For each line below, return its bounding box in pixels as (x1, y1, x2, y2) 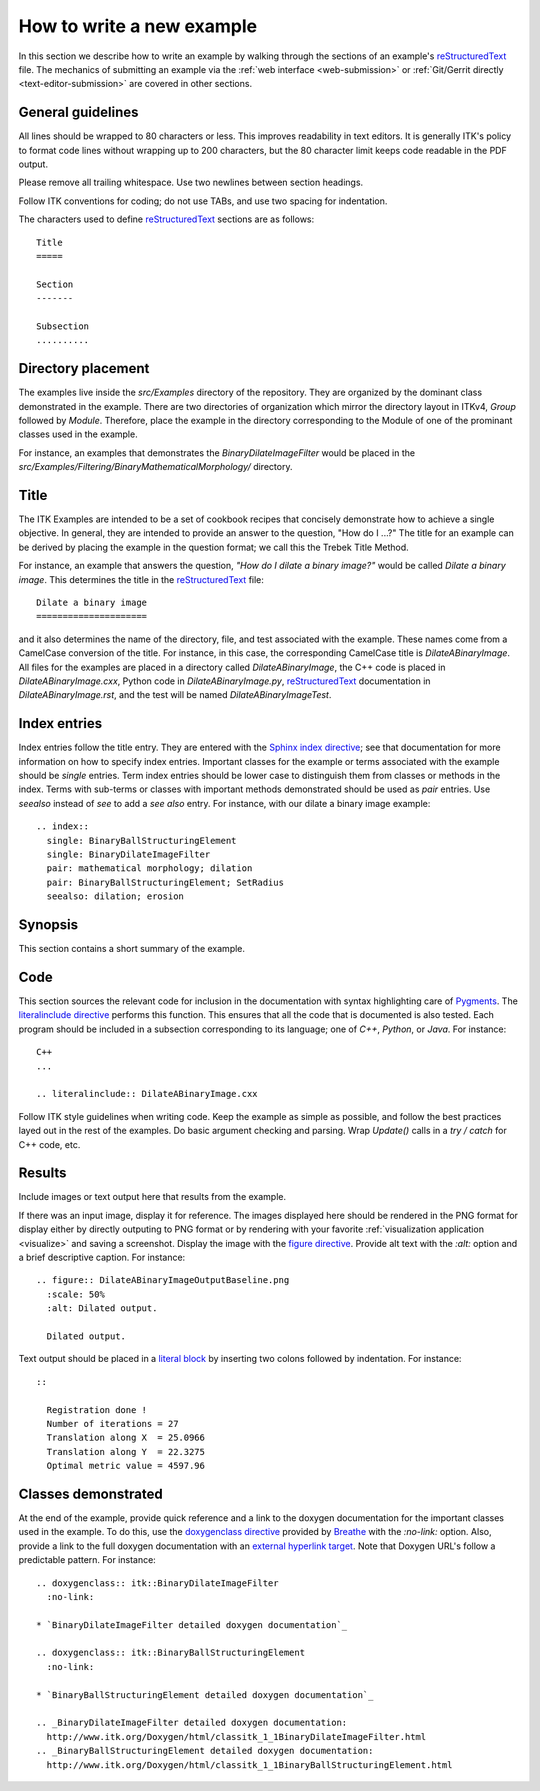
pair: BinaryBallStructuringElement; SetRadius (46, 876, 285, 888)
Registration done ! (46, 1404, 148, 1415)
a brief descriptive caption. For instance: (18, 1251, 186, 1263)
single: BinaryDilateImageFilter (46, 849, 211, 860)
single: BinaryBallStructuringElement (46, 835, 237, 846)
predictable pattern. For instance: (18, 1554, 157, 1566)
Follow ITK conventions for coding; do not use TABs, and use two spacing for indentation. (18, 195, 388, 207)
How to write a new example (18, 15, 258, 37)
